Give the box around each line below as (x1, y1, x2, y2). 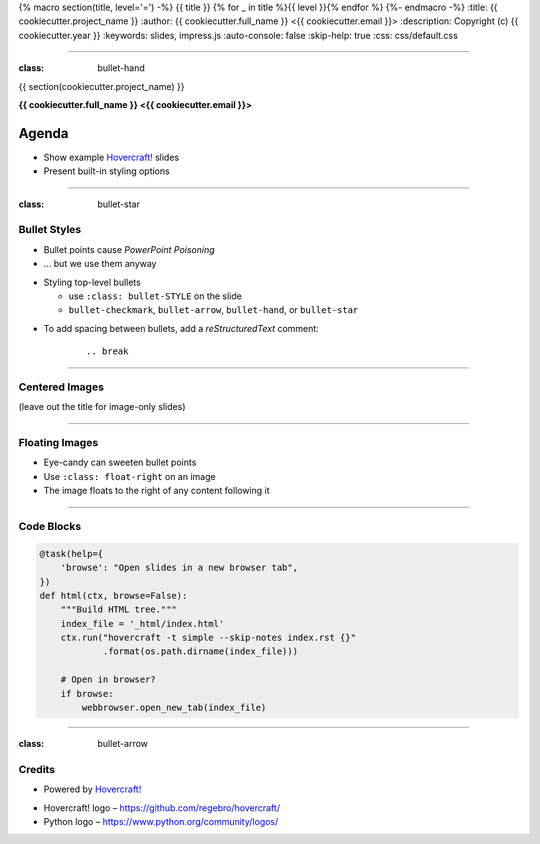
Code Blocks (18, 519, 82, 533)
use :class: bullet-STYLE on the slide (68, 290, 242, 302)
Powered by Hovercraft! (43, 783, 142, 795)
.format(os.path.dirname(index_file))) (102, 646, 299, 657)
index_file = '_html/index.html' (60, 618, 225, 629)
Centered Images (18, 380, 105, 394)
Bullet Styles (18, 223, 82, 237)
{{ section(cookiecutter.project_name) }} (18, 80, 185, 92)
